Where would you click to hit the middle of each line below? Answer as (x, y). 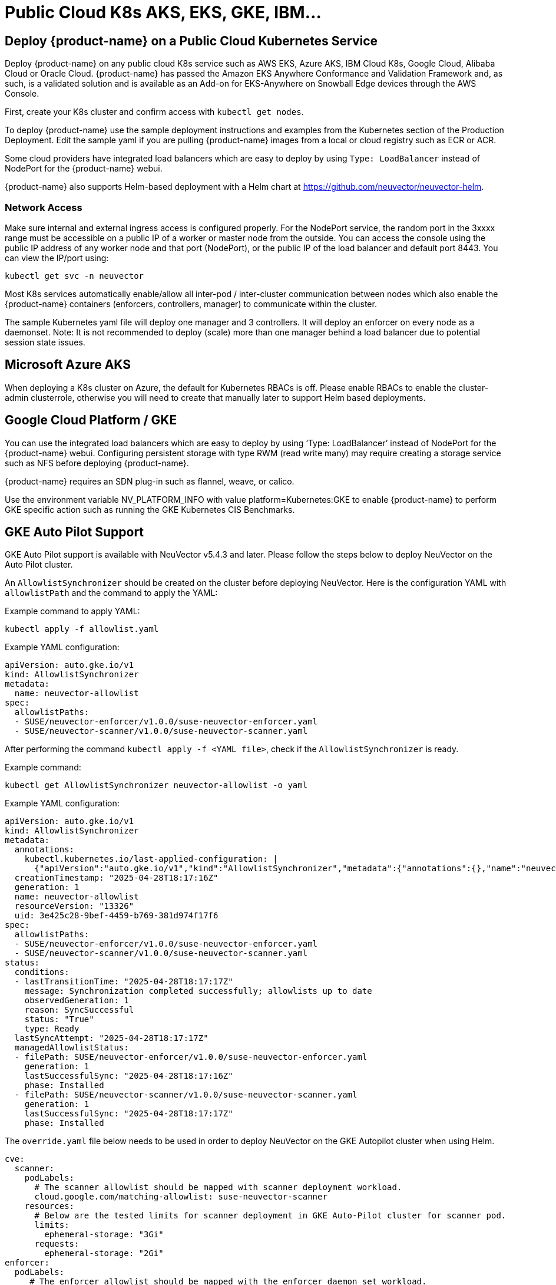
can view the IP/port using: (57, 258)
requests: (57, 1244)
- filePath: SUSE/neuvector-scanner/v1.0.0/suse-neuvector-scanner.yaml (186, 1095)
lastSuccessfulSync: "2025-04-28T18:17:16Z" (129, 1076)
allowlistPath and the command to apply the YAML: (111, 593)
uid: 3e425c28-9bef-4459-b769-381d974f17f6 (116, 916)
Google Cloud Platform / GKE (91, 420)
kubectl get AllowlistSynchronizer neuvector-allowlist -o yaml (156, 785)
